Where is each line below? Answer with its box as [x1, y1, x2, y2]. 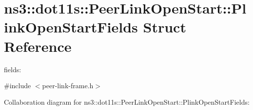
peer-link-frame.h [42, 80, 94, 91]
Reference [4, 36, 72, 56]
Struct [143, 17, 186, 37]
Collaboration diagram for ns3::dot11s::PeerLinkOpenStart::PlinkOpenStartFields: [4, 96, 250, 107]
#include [4, 80, 31, 91]
